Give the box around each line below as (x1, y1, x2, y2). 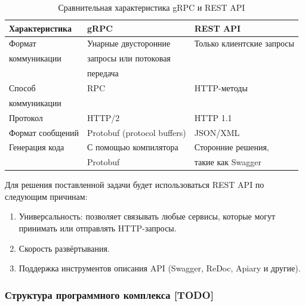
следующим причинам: (5, 190, 88, 202)
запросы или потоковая (87, 52, 171, 64)
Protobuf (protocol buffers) (87, 126, 186, 138)
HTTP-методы (194, 81, 248, 94)
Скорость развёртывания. (19, 242, 110, 254)
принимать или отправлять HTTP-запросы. (19, 222, 177, 234)
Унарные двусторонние (87, 37, 171, 50)
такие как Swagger (194, 156, 261, 168)
